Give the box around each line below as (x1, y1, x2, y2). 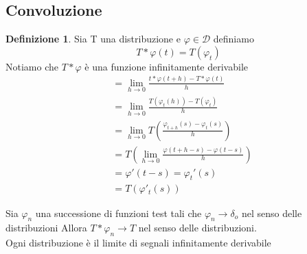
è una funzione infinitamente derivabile (84, 59, 248, 73)
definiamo (213, 31, 254, 46)
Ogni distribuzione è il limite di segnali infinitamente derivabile (5, 236, 271, 250)
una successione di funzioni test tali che (35, 205, 202, 220)
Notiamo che (5, 59, 58, 73)
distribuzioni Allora (5, 220, 87, 235)
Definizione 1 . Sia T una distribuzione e (5, 31, 181, 46)
